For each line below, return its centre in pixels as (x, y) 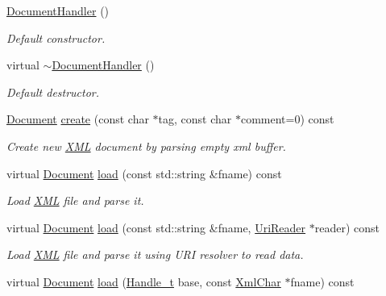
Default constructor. (56, 38)
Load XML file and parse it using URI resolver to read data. (155, 254)
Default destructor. (53, 92)
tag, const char (195, 119)
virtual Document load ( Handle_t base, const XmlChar (144, 281)
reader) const (347, 227)
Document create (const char (78, 119)
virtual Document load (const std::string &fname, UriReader (156, 227)
